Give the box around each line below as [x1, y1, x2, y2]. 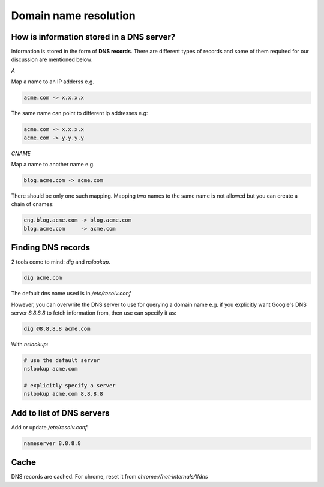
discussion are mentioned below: [11, 56, 93, 63]
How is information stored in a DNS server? [11, 32, 176, 42]
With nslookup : [11, 340, 49, 348]
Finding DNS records [11, 243, 91, 253]
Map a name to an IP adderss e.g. [11, 78, 94, 85]
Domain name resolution [11, 9, 136, 22]
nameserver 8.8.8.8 [23, 440, 81, 447]
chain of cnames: [11, 201, 54, 208]
